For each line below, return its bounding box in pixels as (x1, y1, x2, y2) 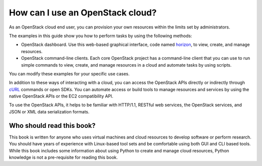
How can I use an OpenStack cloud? (9, 7, 157, 18)
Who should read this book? (9, 121, 96, 130)
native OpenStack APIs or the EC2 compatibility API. (9, 93, 114, 99)
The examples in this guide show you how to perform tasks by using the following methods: (9, 33, 192, 39)
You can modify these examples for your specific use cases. (9, 70, 130, 77)
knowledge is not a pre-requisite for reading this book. (9, 154, 118, 160)
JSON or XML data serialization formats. (9, 109, 90, 114)
